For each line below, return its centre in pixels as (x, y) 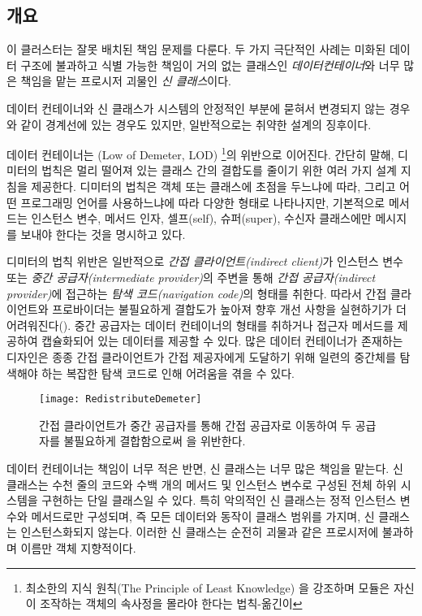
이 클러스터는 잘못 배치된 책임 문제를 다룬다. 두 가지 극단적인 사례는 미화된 (196, 49)
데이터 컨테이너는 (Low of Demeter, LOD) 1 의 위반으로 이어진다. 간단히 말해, (200, 153)
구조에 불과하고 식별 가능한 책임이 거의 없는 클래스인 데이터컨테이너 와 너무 (210, 65)
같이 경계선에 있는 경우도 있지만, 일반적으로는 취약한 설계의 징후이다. (196, 124)
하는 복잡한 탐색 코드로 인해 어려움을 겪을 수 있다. (168, 373)
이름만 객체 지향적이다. (78, 547)
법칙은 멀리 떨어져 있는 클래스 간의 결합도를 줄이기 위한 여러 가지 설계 (219, 170)
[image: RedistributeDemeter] (121, 399)
